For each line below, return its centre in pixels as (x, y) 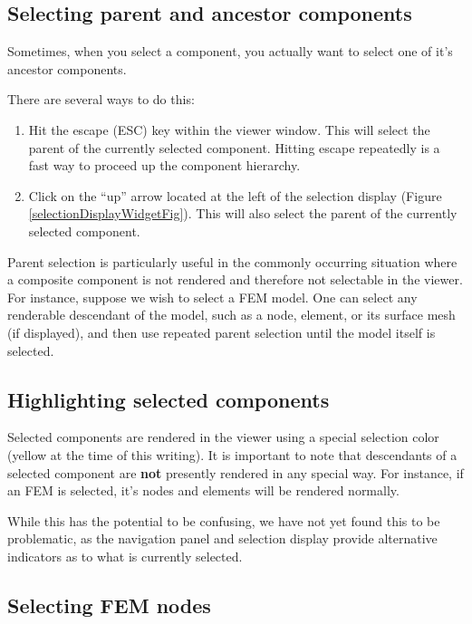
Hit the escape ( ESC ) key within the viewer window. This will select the (229, 129)
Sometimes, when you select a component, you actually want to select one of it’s (230, 51)
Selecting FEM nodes (109, 605)
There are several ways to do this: (101, 99)
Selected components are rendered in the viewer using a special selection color (223, 437)
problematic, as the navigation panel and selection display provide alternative (222, 538)
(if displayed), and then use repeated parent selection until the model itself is (222, 332)
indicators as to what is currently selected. (125, 556)
